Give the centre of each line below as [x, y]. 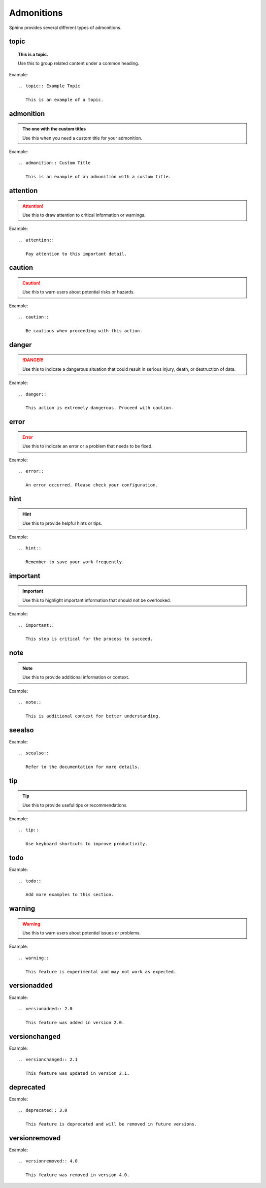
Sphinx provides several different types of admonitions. [65, 28]
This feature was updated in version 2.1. [78, 1073]
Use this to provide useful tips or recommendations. [75, 805]
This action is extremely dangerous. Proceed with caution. [100, 408]
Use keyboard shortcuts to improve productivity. [86, 844]
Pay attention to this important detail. [76, 254]
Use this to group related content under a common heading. [79, 64]
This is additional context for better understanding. [93, 716]
